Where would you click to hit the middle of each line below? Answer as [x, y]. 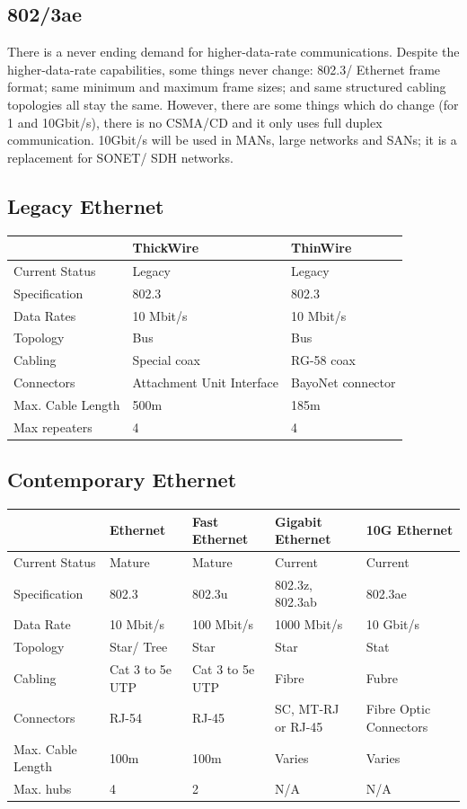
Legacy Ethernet [86, 205]
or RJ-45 [299, 727]
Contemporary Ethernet [122, 480]
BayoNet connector [344, 382]
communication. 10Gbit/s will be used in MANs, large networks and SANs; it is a [232, 140]
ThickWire [166, 248]
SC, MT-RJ [307, 709]
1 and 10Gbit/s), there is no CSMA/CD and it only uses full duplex [195, 122]
